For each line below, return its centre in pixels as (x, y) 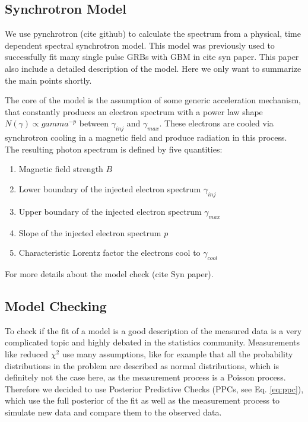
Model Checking (56, 305)
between (94, 123)
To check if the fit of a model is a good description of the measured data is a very (153, 330)
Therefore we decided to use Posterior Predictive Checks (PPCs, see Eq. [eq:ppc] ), (154, 388)
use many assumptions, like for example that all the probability (177, 353)
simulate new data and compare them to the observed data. (113, 412)
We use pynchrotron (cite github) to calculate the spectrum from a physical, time (153, 34)
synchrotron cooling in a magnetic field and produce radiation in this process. (146, 137)
